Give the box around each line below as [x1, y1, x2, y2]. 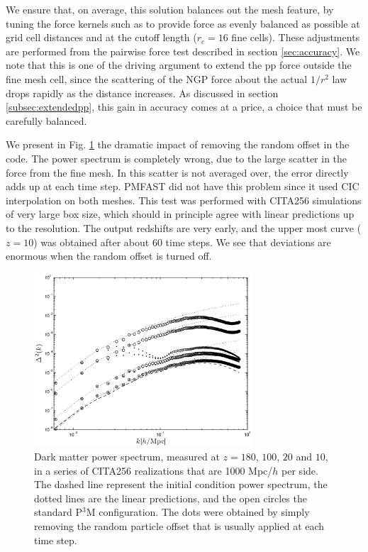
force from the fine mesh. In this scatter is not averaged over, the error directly [6, 165, 349, 180]
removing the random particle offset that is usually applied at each [34, 519, 325, 534]
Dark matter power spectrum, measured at [34, 449, 220, 464]
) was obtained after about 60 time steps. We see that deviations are [33, 234, 331, 249]
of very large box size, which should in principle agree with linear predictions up [6, 206, 355, 221]
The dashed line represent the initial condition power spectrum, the [34, 477, 328, 492]
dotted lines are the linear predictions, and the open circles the [34, 490, 307, 505]
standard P [34, 504, 82, 519]
